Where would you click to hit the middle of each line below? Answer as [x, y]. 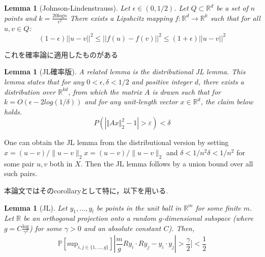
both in [61, 163]
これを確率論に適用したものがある [61, 54]
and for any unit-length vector [131, 102]
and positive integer [162, 82]
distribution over [30, 91]
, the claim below [227, 102]
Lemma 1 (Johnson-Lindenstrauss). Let [67, 8]
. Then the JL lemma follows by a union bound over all [167, 163]
